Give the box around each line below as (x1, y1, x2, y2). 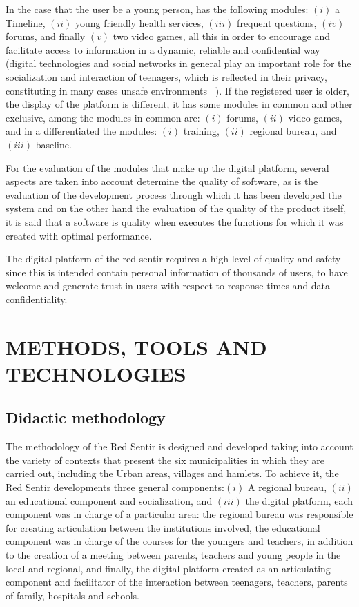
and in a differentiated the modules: (6, 124, 157, 138)
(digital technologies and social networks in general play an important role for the (6, 56, 351, 70)
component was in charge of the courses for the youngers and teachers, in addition (6, 534, 353, 548)
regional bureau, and (249, 124, 337, 138)
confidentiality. (6, 291, 68, 306)
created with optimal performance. (6, 228, 152, 242)
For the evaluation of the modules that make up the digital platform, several (6, 160, 329, 175)
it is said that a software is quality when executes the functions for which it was (6, 214, 344, 229)
